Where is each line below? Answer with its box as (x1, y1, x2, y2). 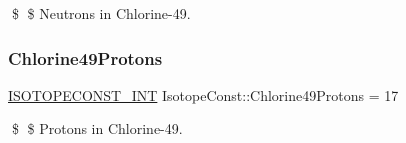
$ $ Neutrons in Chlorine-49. (11, 3, 191, 23)
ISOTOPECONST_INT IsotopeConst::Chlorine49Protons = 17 (8, 84, 399, 105)
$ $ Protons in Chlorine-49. (11, 118, 183, 139)
